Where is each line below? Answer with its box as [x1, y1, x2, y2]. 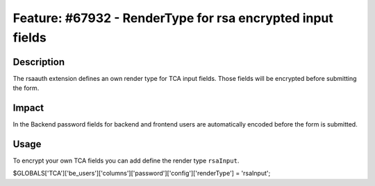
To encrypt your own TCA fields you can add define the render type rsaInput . [12, 156, 240, 165]
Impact [12, 102, 44, 114]
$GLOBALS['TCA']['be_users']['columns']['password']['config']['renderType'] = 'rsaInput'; [12, 169, 271, 178]
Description [12, 56, 65, 68]
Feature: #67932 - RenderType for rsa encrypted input [12, 10, 333, 26]
